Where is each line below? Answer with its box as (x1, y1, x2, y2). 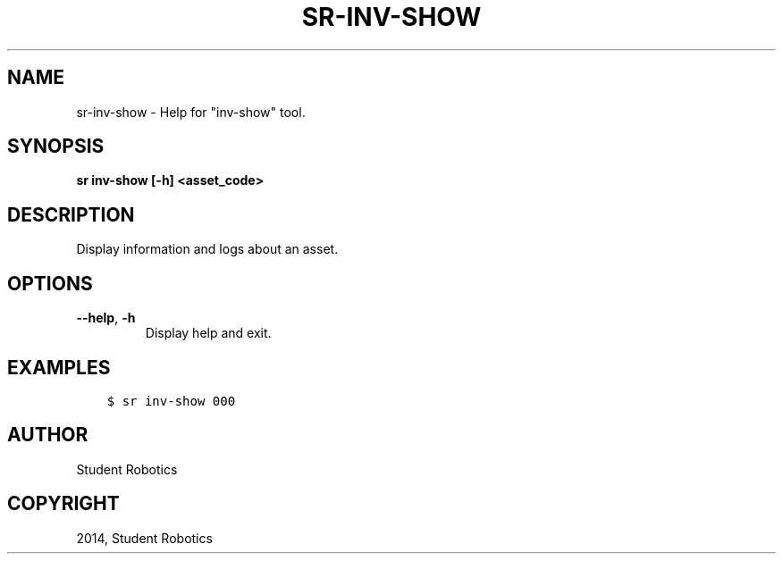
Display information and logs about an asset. (76, 241, 339, 257)
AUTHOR (7, 423, 88, 447)
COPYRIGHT (7, 492, 120, 515)
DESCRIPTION (7, 203, 135, 226)
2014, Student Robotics (76, 530, 213, 546)
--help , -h (76, 310, 136, 326)
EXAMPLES (7, 356, 111, 379)
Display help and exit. (145, 325, 272, 341)
